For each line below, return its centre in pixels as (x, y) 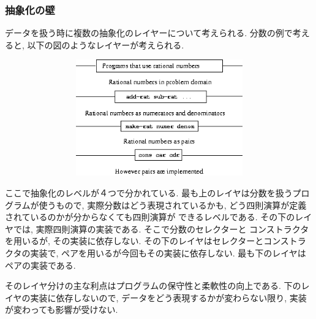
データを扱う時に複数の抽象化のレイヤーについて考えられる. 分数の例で (149, 33)
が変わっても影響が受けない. (62, 309)
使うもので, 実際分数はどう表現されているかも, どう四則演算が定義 (173, 205)
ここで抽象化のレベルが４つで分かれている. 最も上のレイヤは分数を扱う (149, 192)
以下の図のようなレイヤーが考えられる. (106, 44)
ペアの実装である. (40, 265)
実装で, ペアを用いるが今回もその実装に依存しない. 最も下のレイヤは (168, 252)
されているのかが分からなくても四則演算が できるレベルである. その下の (150, 217)
